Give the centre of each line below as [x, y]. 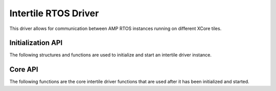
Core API [24, 69]
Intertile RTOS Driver [54, 13]
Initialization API [36, 43]
